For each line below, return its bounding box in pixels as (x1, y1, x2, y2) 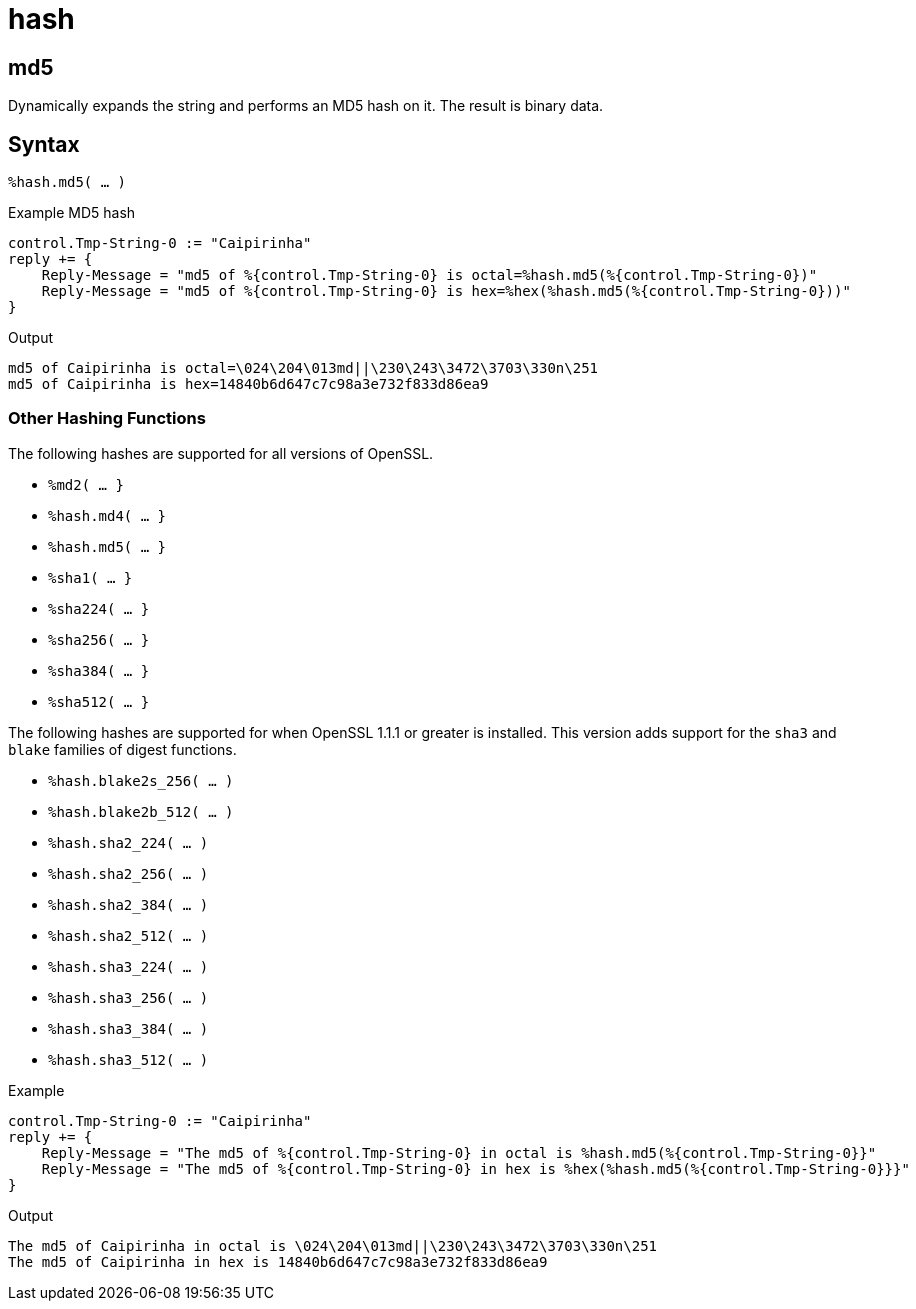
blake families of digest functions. (8, 740, 237, 758)
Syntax (8, 131, 80, 157)
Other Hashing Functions (8, 408, 206, 429)
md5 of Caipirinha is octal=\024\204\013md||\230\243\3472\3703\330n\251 (8, 360, 599, 377)
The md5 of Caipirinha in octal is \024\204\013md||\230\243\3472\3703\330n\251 (8, 1237, 658, 1254)
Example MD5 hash (8, 204, 136, 222)
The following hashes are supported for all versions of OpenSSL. (8, 444, 434, 462)
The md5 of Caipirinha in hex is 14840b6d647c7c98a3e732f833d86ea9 (8, 1253, 548, 1270)
